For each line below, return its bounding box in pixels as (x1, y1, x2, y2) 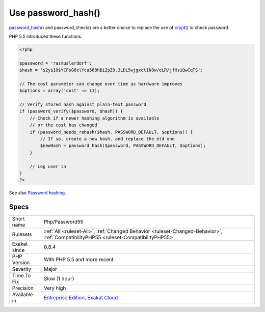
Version (12, 259, 30, 266)
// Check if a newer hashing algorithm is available (29, 115, 159, 121)
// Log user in (29, 164, 66, 169)
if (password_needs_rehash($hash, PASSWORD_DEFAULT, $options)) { (29, 129, 193, 135)
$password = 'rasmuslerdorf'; (19, 60, 92, 66)
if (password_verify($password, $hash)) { (19, 109, 123, 114)
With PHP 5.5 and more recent (43, 256, 114, 263)
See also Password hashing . (9, 190, 66, 196)
